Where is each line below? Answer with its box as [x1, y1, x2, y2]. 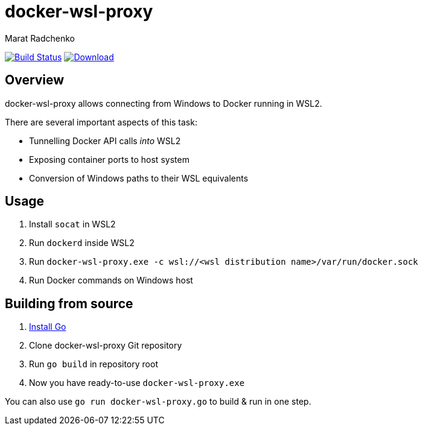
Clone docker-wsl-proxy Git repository [29, 340, 182, 351]
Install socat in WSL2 [29, 219, 116, 230]
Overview [5, 72, 65, 88]
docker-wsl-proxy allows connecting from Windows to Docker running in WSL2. [5, 98, 322, 109]
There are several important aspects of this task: [5, 116, 197, 127]
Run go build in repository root [29, 359, 158, 370]
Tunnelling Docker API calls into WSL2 [29, 135, 181, 146]
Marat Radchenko [5, 33, 75, 43]
